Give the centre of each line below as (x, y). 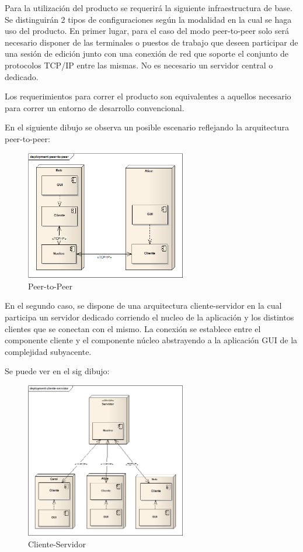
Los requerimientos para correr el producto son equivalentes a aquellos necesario (148, 96)
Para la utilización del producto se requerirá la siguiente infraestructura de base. (149, 8)
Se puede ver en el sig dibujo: (57, 371)
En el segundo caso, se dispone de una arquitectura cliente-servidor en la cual (143, 306)
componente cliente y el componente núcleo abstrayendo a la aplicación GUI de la (151, 340)
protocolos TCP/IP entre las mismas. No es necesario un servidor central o (139, 65)
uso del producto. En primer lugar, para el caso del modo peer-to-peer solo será (147, 31)
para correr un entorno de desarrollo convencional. (95, 107)
